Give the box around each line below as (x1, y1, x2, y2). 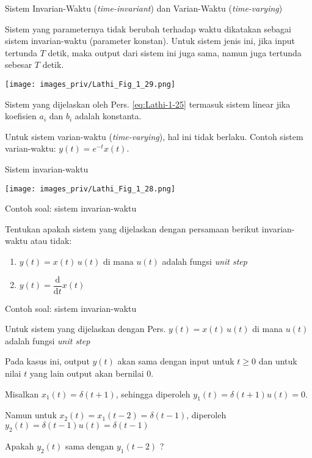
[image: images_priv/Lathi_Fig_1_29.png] (5, 79, 176, 89)
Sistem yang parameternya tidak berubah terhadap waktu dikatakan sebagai (5, 22, 291, 35)
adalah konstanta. (74, 109, 142, 122)
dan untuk (258, 355, 297, 368)
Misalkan (5, 387, 39, 400)
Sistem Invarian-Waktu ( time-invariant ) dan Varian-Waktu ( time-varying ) (5, 2, 283, 14)
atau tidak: (30, 234, 72, 247)
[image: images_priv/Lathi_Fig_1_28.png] (5, 184, 176, 193)
